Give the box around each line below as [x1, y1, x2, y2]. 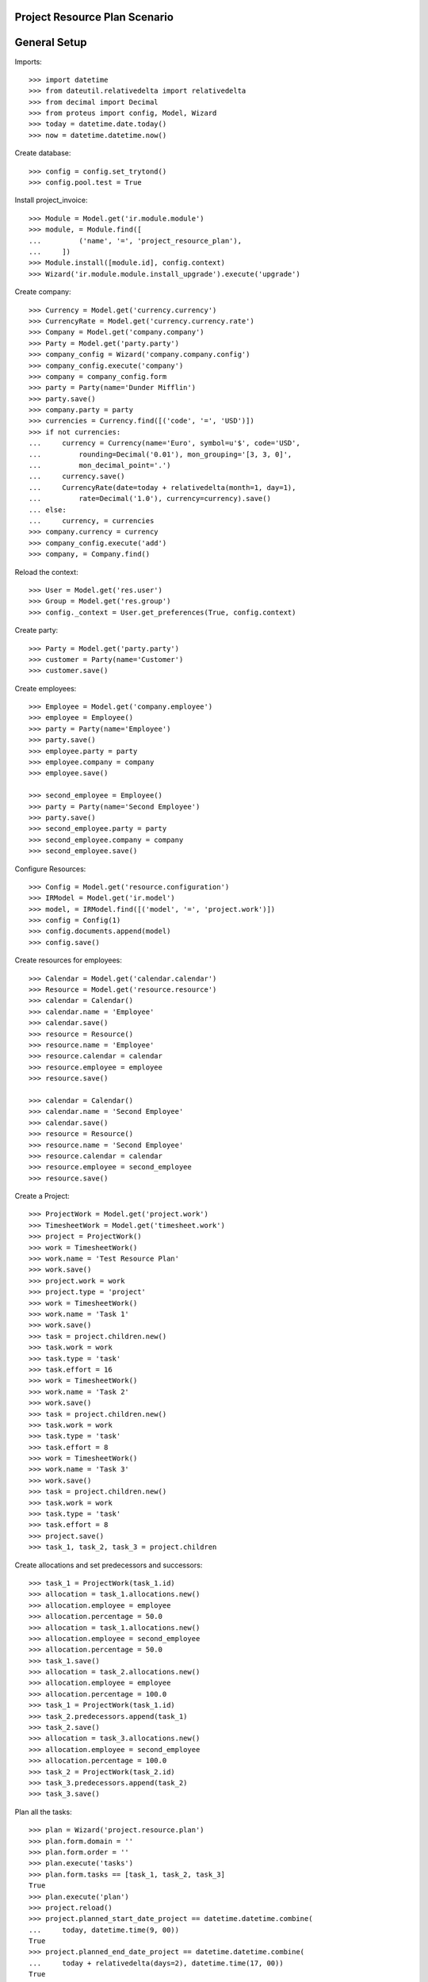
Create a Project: [14, 1192, 71, 1201]
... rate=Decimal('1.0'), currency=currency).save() [29, 494, 271, 503]
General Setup [14, 36, 87, 49]
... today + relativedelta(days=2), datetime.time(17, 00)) [29, 1958, 285, 1968]
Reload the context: [14, 567, 78, 576]
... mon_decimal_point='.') [29, 461, 171, 470]
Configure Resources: [14, 864, 86, 874]
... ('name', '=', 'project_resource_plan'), [29, 236, 242, 245]
